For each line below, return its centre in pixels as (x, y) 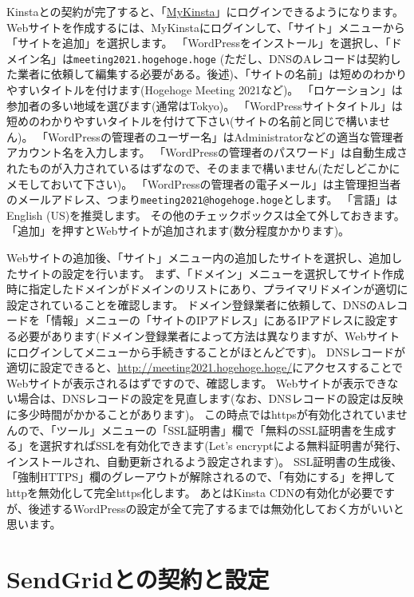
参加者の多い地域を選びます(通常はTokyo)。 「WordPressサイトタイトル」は (205, 105)
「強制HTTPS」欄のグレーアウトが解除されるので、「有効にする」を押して (201, 477)
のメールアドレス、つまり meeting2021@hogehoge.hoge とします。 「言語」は (202, 199)
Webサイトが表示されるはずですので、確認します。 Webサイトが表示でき (197, 382)
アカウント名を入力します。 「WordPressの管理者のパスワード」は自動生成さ (207, 152)
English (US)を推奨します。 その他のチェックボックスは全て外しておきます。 (206, 215)
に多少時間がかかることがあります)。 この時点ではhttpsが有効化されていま (201, 414)
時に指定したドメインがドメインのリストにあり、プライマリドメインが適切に (207, 289)
